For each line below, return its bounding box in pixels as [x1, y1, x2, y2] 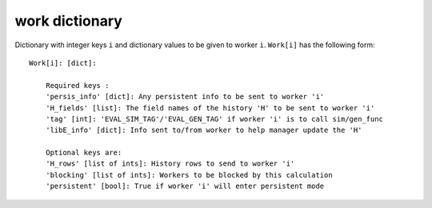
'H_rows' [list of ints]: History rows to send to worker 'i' [45, 159, 295, 168]
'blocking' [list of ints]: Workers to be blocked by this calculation [45, 170, 333, 179]
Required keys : [45, 81, 110, 90]
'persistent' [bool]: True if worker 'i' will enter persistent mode [45, 182, 325, 191]
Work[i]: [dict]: [29, 58, 97, 67]
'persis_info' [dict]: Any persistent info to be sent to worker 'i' [45, 92, 325, 102]
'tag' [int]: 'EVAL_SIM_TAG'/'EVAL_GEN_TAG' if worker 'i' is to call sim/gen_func [45, 114, 384, 123]
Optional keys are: [45, 148, 122, 158]
